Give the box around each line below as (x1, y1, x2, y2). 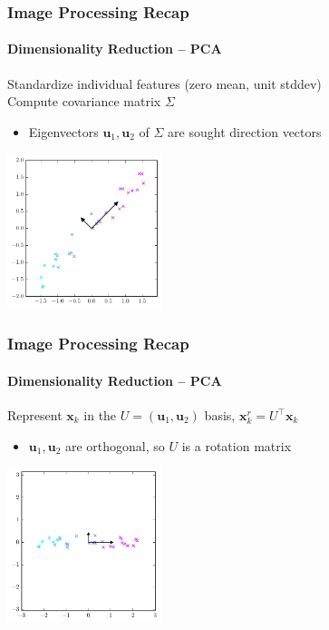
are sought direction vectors (168, 122, 322, 141)
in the (83, 406, 117, 425)
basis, (204, 406, 236, 425)
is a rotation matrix (181, 436, 292, 455)
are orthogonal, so (64, 436, 165, 455)
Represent (7, 406, 63, 425)
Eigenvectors (28, 122, 99, 141)
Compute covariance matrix (7, 92, 161, 111)
